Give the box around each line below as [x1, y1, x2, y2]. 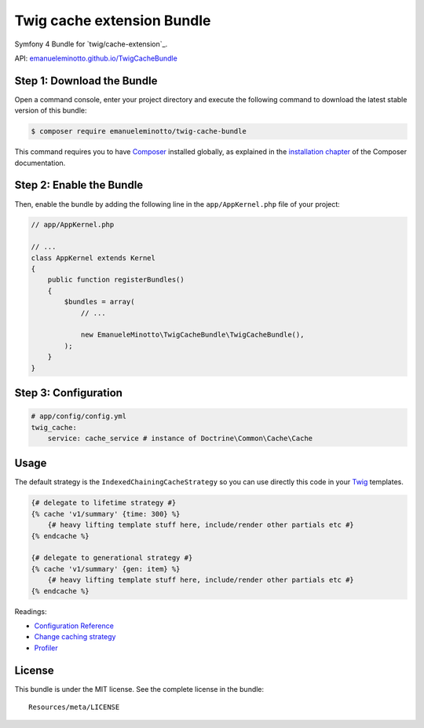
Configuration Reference [34, 621, 114, 631]
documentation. [14, 158, 66, 167]
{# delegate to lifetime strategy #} [31, 498, 177, 507]
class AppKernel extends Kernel [31, 253, 156, 263]
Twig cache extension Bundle [14, 12, 211, 29]
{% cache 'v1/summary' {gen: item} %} [31, 564, 181, 573]
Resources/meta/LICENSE [28, 703, 120, 711]
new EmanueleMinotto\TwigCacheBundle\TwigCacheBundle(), [80, 330, 305, 340]
